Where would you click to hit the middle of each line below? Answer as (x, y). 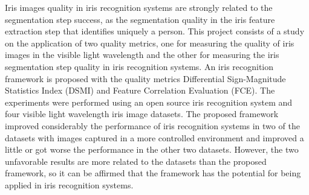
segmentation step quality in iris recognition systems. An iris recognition (139, 66)
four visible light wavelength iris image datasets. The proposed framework (142, 114)
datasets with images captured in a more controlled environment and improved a (154, 137)
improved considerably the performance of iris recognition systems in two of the (152, 125)
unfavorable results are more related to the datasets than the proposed (136, 161)
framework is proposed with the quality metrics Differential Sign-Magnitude (145, 78)
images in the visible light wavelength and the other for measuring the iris (142, 55)
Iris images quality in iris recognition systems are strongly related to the (139, 7)
